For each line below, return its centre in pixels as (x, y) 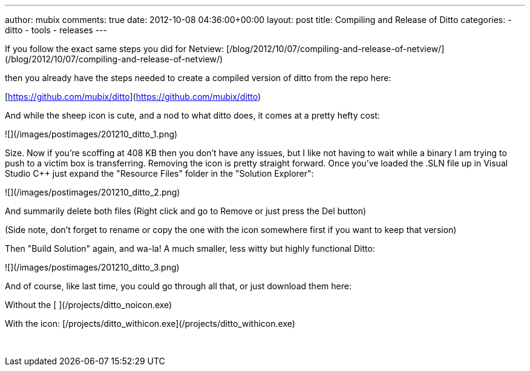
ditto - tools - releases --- (56, 30)
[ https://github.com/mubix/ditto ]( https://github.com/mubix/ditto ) (133, 97)
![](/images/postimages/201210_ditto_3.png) (92, 267)
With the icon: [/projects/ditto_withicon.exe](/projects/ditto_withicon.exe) (150, 323)
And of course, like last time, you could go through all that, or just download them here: (178, 286)
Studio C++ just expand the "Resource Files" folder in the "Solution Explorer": (159, 173)
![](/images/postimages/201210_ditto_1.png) (91, 134)
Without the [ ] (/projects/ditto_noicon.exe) (89, 305)
